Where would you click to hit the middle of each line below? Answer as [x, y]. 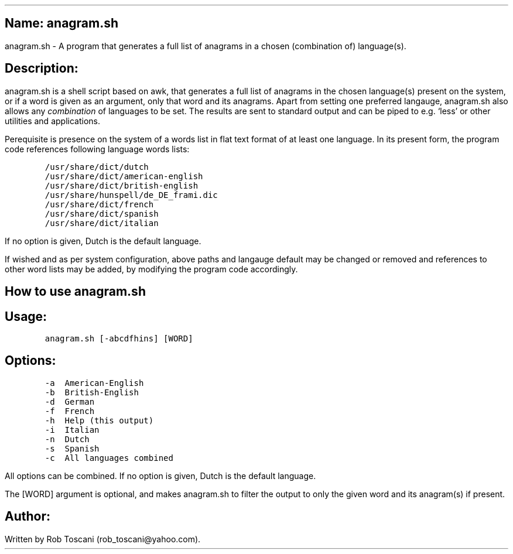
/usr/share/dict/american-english [124, 176]
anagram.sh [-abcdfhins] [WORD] [119, 338]
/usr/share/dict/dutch [97, 167]
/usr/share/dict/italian [102, 223]
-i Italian [72, 430]
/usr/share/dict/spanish [102, 213]
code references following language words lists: [97, 149]
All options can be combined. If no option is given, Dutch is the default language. [160, 476]
